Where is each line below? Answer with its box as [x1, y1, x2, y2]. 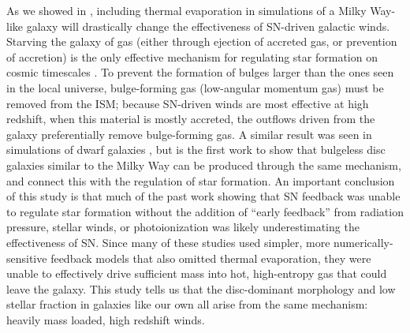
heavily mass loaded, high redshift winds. [6, 311, 205, 327]
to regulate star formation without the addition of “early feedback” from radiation [6, 203, 404, 219]
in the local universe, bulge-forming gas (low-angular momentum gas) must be [6, 79, 384, 95]
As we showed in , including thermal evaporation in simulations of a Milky [6, 2, 367, 18]
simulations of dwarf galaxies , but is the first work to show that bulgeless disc [6, 141, 386, 158]
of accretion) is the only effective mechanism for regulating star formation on [6, 48, 378, 65]
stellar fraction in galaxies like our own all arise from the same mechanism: [6, 296, 368, 312]
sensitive [6, 249, 47, 266]
